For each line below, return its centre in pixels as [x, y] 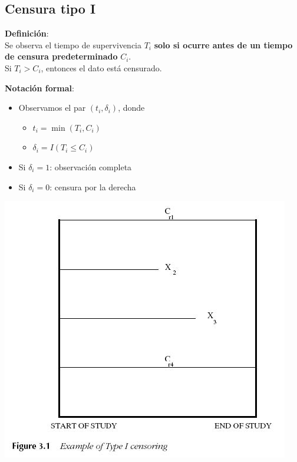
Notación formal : [39, 88]
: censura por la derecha [93, 187]
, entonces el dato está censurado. [101, 67]
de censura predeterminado [61, 56]
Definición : [27, 33]
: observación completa [91, 166]
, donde [131, 108]
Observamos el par [52, 108]
